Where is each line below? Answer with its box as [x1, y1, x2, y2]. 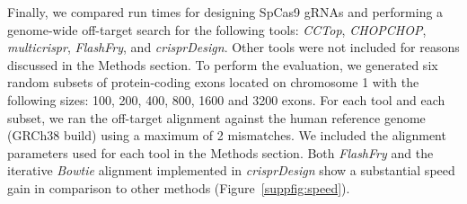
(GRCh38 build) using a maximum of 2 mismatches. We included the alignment [7, 126, 446, 145]
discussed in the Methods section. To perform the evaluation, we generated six [7, 55, 438, 74]
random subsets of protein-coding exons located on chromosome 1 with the [7, 73, 419, 92]
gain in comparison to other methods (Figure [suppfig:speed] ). [7, 178, 350, 197]
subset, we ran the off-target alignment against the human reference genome [7, 108, 426, 127]
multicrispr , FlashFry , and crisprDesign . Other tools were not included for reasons [7, 38, 460, 57]
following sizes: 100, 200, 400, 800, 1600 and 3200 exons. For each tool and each [7, 90, 445, 109]
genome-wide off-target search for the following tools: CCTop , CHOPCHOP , [7, 20, 427, 39]
